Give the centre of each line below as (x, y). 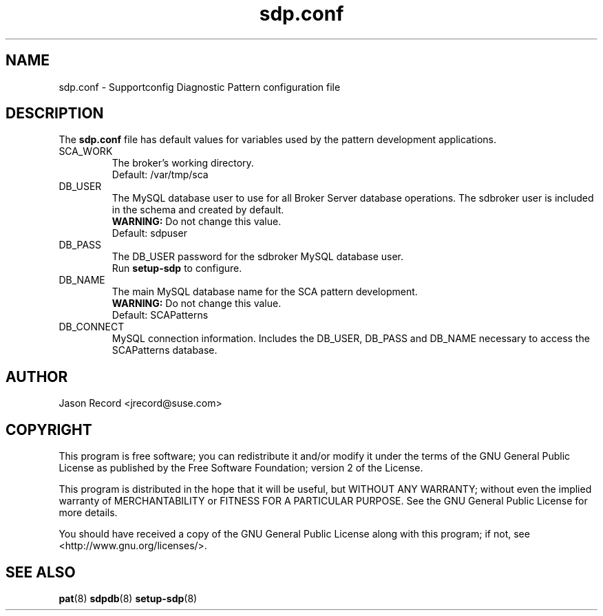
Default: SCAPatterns (160, 315)
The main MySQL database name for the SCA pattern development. (265, 292)
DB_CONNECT (92, 327)
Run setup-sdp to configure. (177, 268)
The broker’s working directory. (183, 163)
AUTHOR (37, 376)
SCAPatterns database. (165, 350)
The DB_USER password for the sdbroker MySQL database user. (257, 257)
